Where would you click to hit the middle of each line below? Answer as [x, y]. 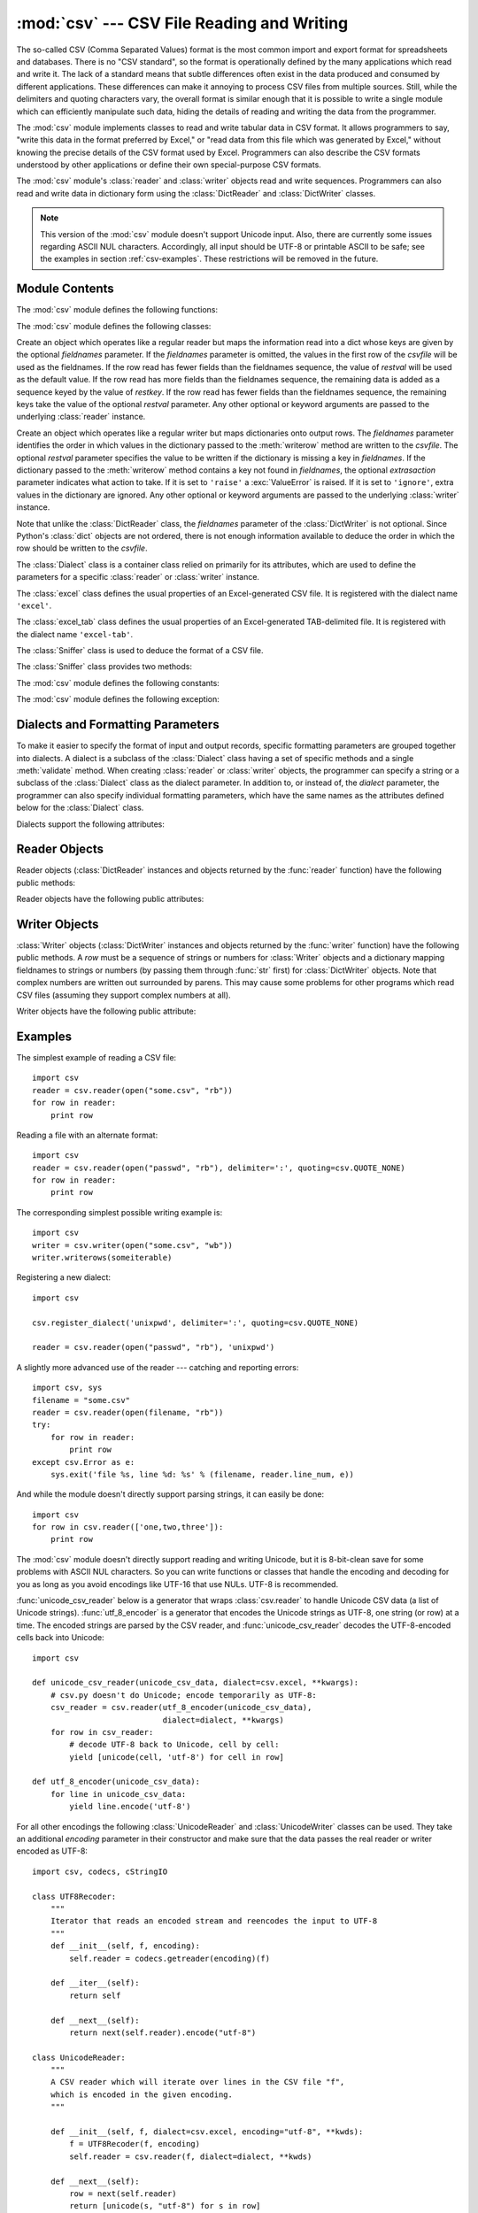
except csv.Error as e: [84, 1462]
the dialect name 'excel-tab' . [75, 634]
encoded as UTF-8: [52, 1851]
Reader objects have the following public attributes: [110, 899]
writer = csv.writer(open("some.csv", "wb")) [133, 1245]
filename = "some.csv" [81, 1400]
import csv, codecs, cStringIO [100, 1871]
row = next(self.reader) [123, 2194]
